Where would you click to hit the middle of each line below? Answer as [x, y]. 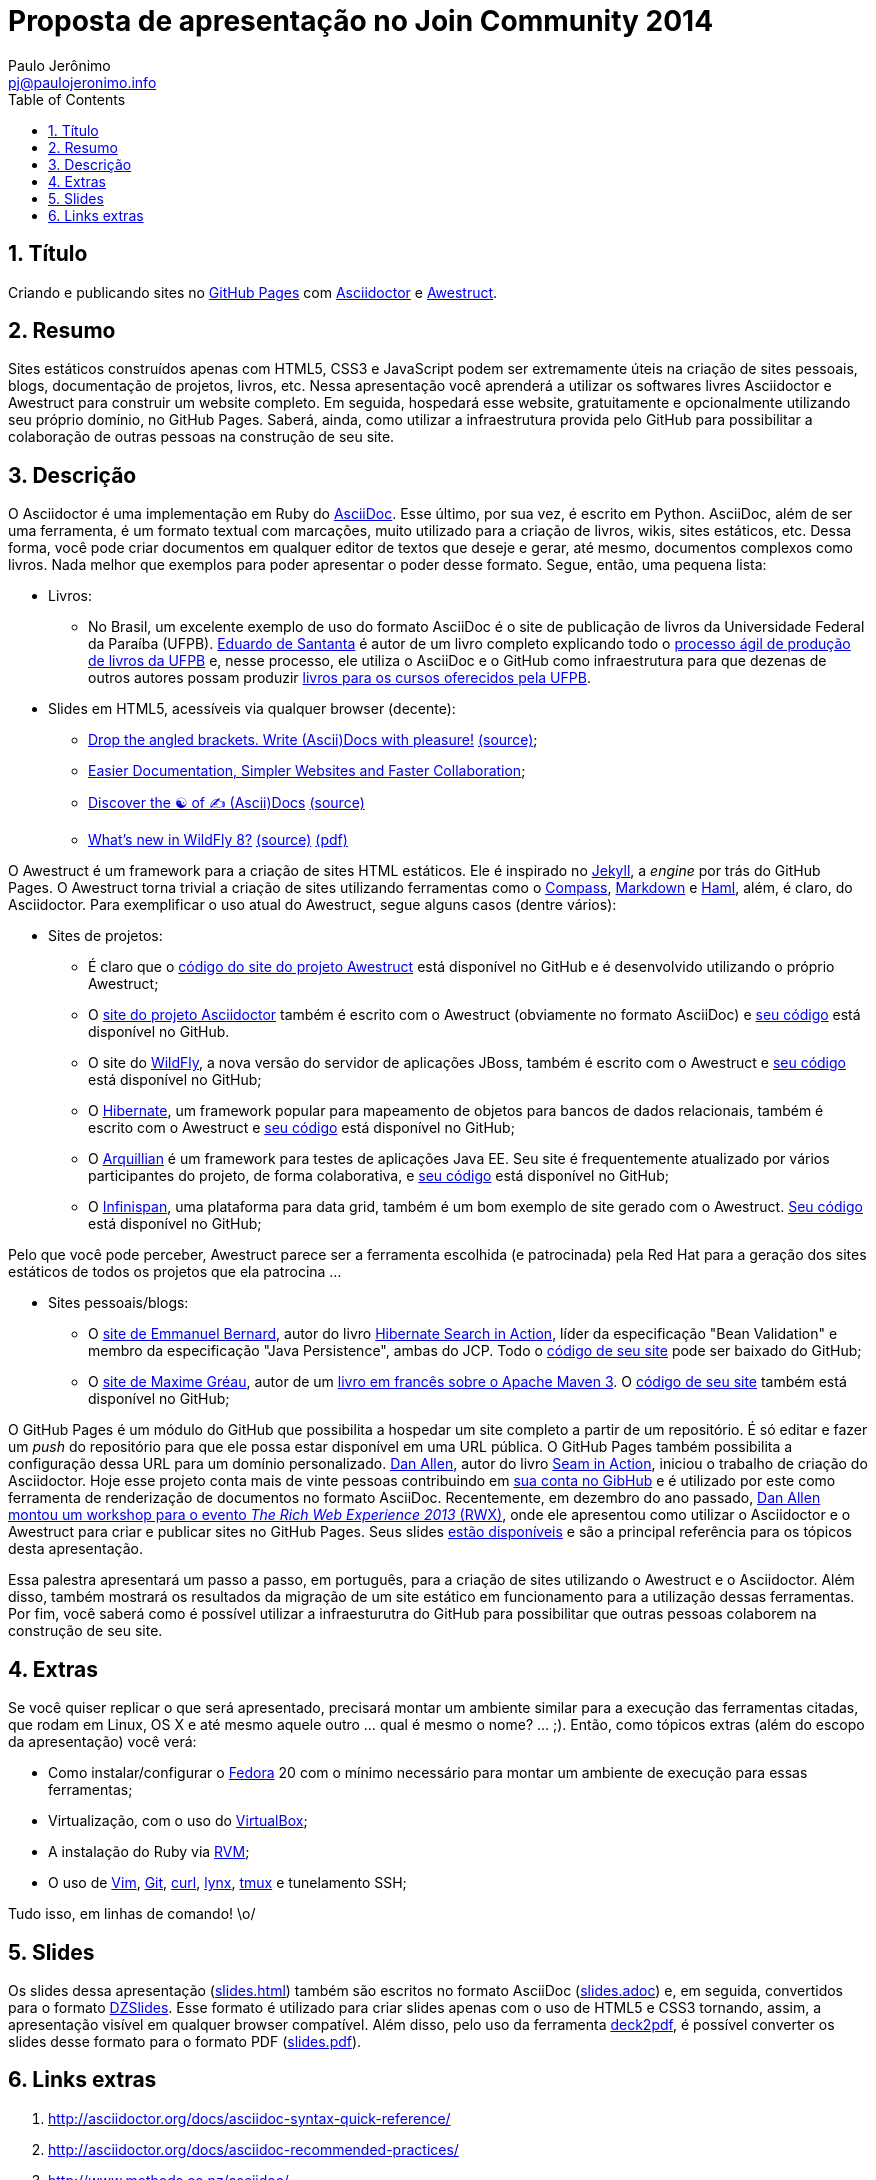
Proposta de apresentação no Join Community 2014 [361, 21]
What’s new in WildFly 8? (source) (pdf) [218, 840]
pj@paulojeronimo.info [82, 82]
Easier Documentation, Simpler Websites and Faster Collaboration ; [307, 771]
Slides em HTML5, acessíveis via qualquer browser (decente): [252, 709]
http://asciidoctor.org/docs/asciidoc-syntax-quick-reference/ [249, 2118]
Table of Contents [67, 99]
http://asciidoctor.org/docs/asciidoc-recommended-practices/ [253, 2149]
